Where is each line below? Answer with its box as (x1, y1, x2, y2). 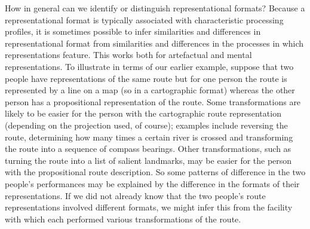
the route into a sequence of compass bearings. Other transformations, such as (5, 142, 291, 155)
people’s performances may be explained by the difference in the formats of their (5, 177, 300, 190)
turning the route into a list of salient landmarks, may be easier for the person (5, 154, 292, 166)
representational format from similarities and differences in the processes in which (5, 36, 304, 49)
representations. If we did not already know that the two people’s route (5, 189, 266, 201)
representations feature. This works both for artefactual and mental (5, 48, 252, 61)
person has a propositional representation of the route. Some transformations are (5, 95, 301, 108)
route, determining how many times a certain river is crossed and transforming (5, 130, 293, 143)
